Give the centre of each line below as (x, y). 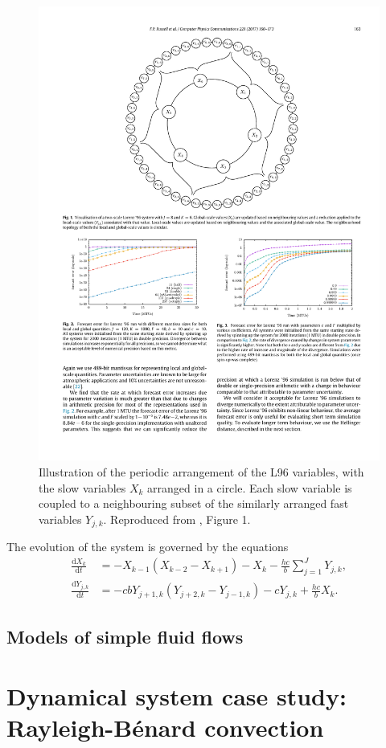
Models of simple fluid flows (125, 637)
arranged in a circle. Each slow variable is (250, 487)
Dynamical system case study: (177, 696)
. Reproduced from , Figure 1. (177, 519)
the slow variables (82, 487)
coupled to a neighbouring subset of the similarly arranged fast (194, 503)
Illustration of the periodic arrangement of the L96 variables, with (201, 471)
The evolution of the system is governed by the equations (148, 547)
